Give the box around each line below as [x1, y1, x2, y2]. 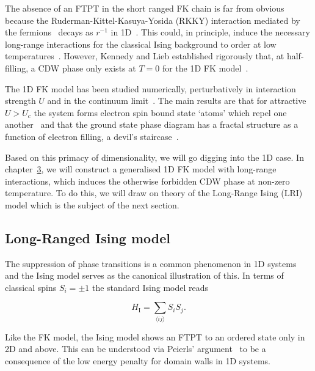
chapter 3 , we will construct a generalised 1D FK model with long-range [5, 163, 277, 175]
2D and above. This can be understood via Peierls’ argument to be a [5, 342, 266, 355]
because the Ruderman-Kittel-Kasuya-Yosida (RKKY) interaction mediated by [5, 13, 300, 26]
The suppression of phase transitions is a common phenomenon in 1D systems [5, 257, 297, 270]
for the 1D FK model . [162, 61, 248, 74]
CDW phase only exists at [38, 61, 136, 74]
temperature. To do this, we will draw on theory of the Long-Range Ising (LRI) [5, 186, 303, 199]
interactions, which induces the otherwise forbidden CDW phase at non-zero [5, 174, 290, 187]
